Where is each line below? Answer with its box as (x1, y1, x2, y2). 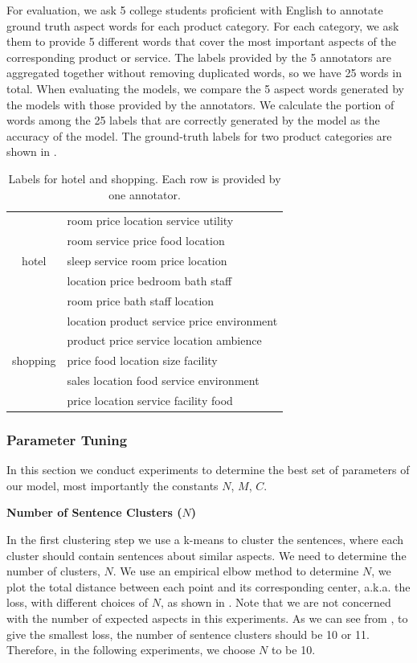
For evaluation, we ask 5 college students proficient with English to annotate (6, 2, 383, 18)
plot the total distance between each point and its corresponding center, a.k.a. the (6, 578, 411, 595)
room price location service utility (67, 212, 234, 229)
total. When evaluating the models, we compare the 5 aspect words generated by (6, 80, 404, 96)
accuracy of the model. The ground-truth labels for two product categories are (6, 127, 392, 144)
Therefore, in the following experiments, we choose (6, 641, 256, 658)
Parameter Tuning (6, 429, 128, 449)
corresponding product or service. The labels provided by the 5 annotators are (6, 48, 391, 65)
